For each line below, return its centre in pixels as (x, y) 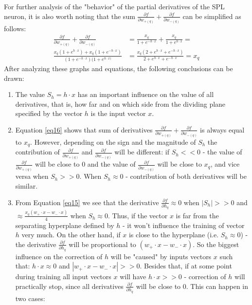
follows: (15, 28)
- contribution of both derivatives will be (186, 176)
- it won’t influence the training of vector (184, 225)
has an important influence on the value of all (146, 94)
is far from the (197, 215)
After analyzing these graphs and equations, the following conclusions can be (118, 68)
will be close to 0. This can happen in (192, 286)
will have (133, 276)
